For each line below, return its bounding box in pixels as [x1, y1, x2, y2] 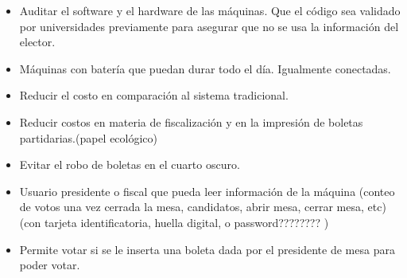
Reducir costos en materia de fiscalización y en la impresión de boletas [19, 113, 363, 130]
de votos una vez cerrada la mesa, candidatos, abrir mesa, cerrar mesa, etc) [19, 198, 386, 215]
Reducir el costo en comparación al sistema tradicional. [19, 87, 289, 104]
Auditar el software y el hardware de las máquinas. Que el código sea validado [19, 2, 401, 18]
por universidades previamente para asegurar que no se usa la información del [19, 18, 399, 34]
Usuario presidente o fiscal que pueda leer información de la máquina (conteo [19, 182, 395, 199]
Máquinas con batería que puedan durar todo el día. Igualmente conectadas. [19, 60, 391, 76]
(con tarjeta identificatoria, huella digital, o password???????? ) [19, 213, 329, 230]
